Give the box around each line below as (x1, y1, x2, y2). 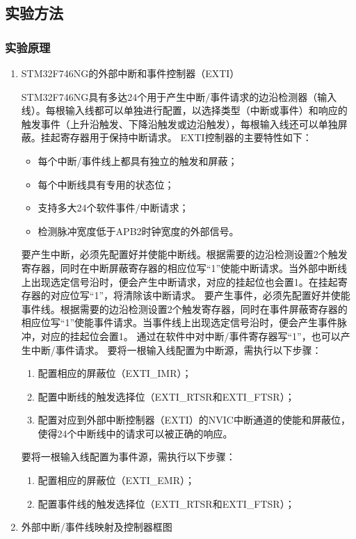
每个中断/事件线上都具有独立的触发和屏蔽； (38, 153, 238, 168)
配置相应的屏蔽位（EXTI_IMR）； (38, 366, 192, 380)
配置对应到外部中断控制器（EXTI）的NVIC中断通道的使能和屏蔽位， (38, 412, 350, 427)
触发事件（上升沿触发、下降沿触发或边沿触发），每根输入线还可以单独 (21, 116, 338, 131)
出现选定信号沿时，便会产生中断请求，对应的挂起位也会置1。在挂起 (31, 274, 338, 289)
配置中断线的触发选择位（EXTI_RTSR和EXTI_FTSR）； (38, 389, 295, 403)
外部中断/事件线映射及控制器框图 (21, 520, 172, 534)
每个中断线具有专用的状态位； (38, 177, 175, 191)
